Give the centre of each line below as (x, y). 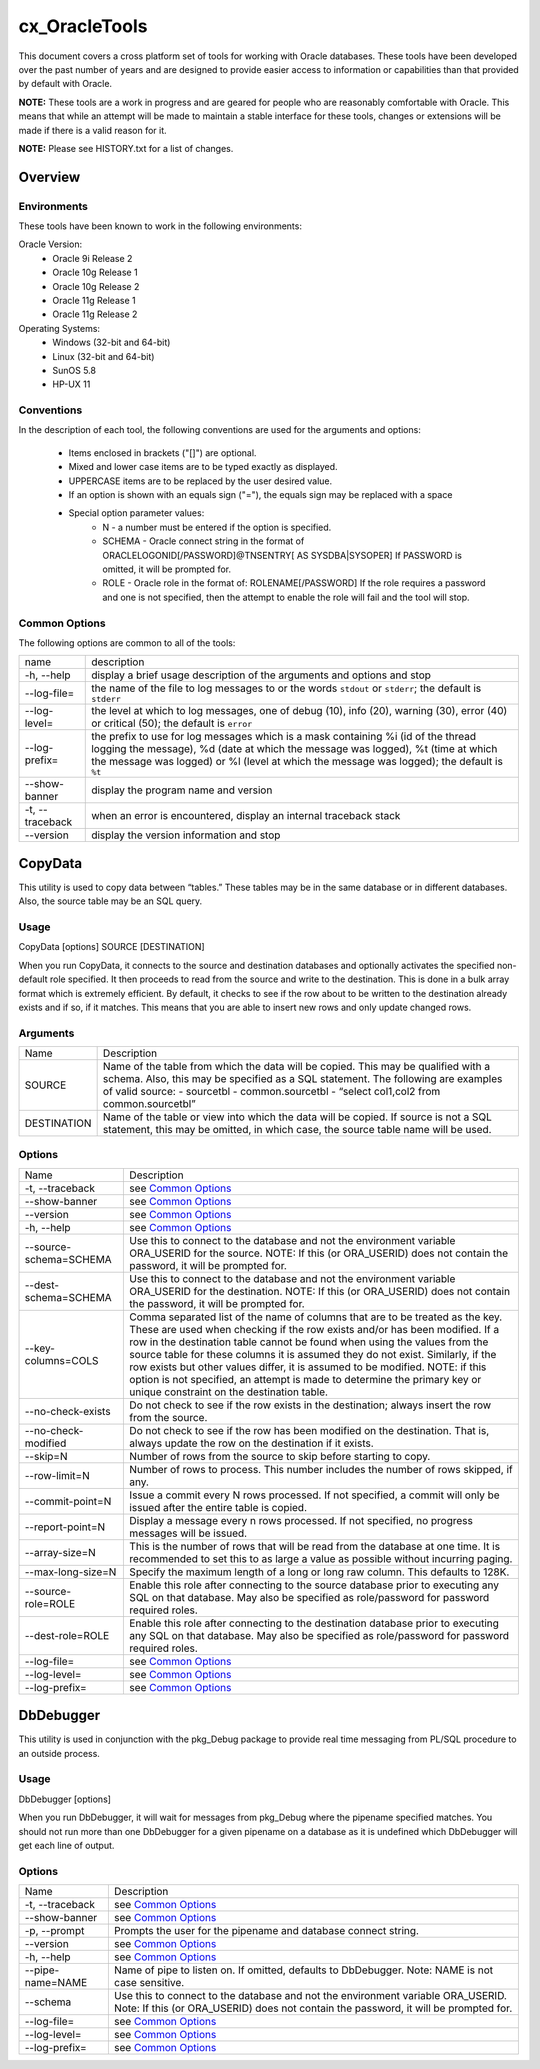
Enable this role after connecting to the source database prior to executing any (314, 1585)
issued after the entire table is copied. (218, 1507)
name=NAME (56, 1983)
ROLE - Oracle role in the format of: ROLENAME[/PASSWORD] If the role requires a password (294, 583)
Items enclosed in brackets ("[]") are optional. (162, 452)
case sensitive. (149, 1983)
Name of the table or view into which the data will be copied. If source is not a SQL (297, 1117)
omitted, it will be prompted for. (167, 569)
